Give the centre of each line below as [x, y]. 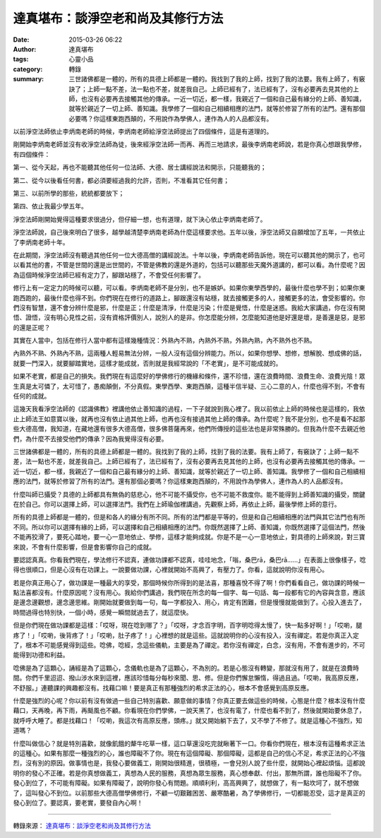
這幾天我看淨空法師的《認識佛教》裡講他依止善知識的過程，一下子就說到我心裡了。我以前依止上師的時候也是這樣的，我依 [189, 409]
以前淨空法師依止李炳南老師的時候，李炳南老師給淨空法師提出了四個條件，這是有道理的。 [143, 131]
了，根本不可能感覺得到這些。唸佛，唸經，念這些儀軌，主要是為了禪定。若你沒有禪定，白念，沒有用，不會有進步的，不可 [189, 645]
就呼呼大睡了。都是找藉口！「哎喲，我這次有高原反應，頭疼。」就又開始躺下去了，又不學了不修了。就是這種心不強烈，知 [188, 720]
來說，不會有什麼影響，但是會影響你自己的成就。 [84, 547]
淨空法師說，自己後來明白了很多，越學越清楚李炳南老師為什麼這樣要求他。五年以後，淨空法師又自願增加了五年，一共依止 [189, 232]
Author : [25, 49]
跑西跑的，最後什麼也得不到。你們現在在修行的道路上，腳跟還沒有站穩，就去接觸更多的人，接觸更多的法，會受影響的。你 [189, 297]
